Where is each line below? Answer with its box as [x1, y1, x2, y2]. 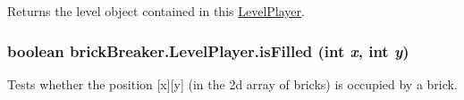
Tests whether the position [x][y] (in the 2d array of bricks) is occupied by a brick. [7, 74, 458, 93]
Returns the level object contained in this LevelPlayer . [7, 2, 305, 20]
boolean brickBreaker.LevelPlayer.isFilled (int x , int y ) [7, 39, 409, 62]
